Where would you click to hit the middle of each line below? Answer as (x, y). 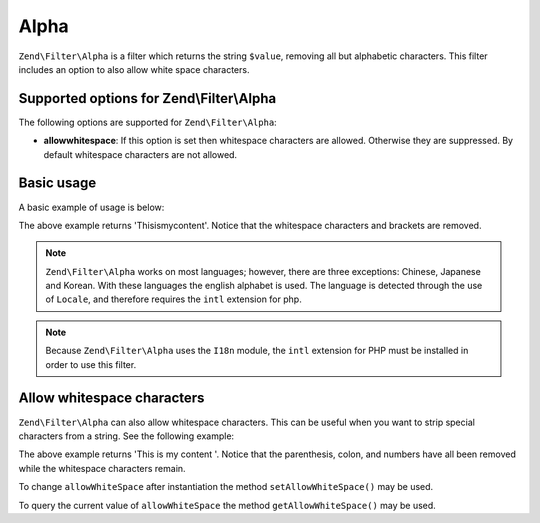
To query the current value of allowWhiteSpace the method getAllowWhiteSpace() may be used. (227, 505)
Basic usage (57, 183)
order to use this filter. (91, 364)
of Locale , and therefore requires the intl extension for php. (173, 299)
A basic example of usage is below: (91, 207)
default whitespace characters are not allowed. (140, 154)
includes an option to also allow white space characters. (134, 69)
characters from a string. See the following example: (126, 436)
